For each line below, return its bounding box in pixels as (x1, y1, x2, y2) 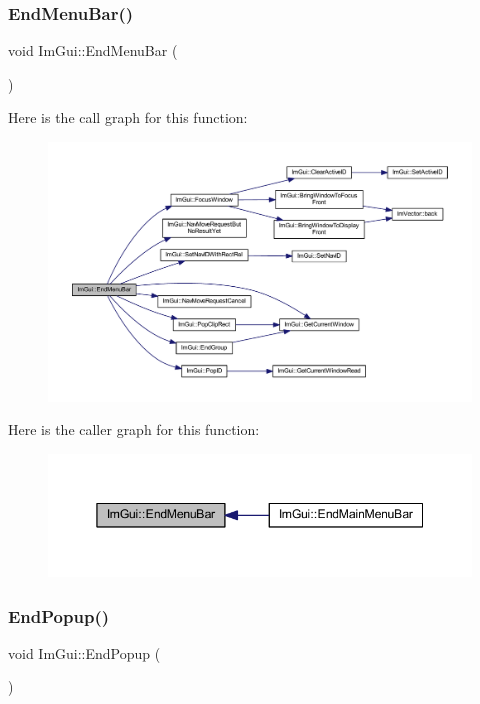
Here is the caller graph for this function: (8, 419, 260, 440)
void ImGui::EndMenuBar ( (8, 40, 178, 61)
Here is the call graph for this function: (8, 107, 248, 128)
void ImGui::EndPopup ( (8, 642, 161, 663)
